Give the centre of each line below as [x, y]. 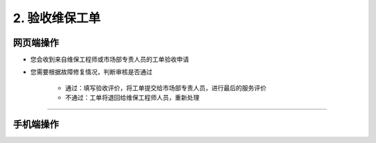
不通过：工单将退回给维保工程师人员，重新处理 [132, 98]
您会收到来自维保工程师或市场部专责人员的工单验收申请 [110, 60]
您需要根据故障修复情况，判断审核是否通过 [91, 72]
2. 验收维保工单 [57, 18]
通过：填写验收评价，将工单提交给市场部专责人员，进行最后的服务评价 [166, 87]
